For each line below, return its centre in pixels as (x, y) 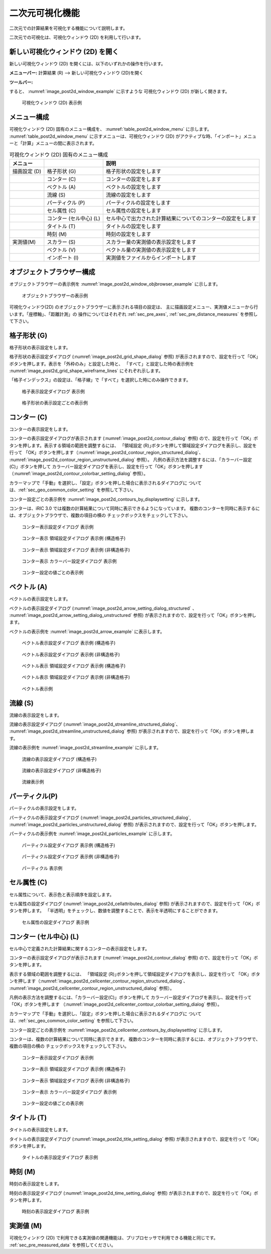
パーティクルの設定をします (138, 203)
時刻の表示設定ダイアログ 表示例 (55, 1211)
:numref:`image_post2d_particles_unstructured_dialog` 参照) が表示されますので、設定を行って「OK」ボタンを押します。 (134, 825)
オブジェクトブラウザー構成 (52, 272)
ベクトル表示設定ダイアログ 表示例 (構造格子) (69, 643)
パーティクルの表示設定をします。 (44, 808)
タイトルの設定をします (133, 226)
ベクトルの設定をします (133, 187)
